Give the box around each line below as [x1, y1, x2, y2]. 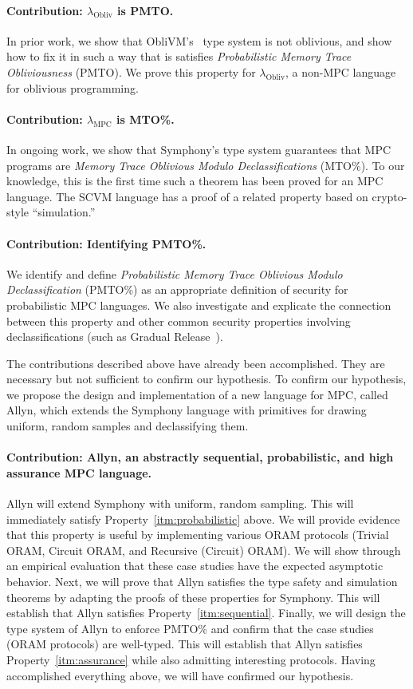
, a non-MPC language [285, 63, 396, 80]
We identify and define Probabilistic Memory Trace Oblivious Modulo [6, 265, 343, 282]
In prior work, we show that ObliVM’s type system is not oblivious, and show [6, 32, 392, 49]
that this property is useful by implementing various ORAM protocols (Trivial [6, 526, 389, 543]
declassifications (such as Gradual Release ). [6, 328, 223, 345]
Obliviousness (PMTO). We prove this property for [6, 63, 256, 80]
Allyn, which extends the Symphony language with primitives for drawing [6, 402, 367, 418]
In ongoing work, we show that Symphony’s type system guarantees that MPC [6, 141, 391, 157]
